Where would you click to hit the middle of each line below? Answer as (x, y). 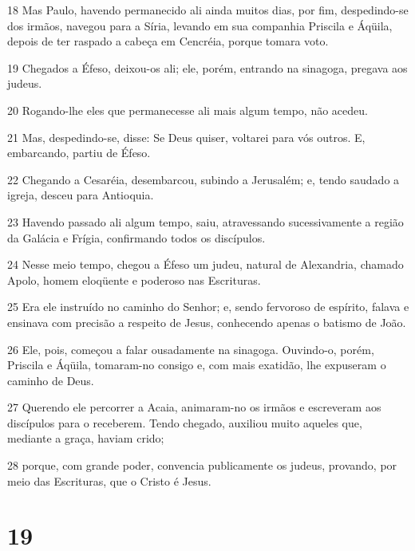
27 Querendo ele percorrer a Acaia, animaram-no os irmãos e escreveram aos (194, 407)
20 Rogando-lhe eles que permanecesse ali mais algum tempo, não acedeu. (188, 110)
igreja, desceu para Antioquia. (81, 195)
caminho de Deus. (51, 380)
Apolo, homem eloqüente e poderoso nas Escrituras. (134, 279)
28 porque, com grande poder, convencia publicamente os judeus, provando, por (202, 465)
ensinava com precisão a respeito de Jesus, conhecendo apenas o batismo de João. (207, 322)
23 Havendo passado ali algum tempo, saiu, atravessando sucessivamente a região (206, 221)
